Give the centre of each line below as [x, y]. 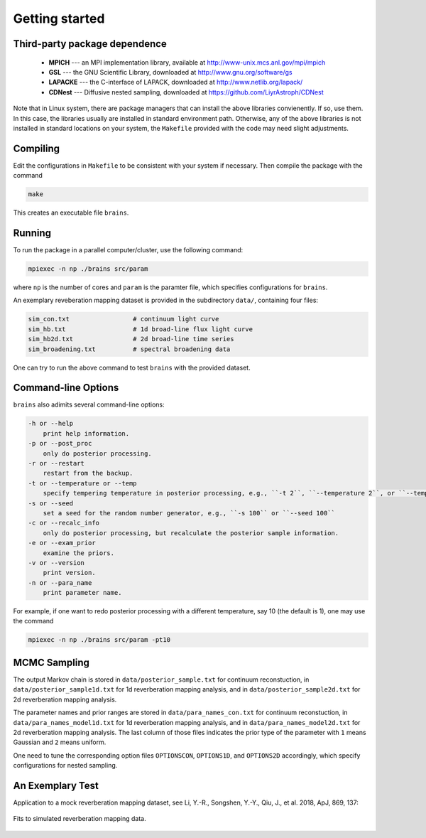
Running [32, 233]
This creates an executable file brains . [71, 213]
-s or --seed [51, 503]
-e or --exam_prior [62, 543]
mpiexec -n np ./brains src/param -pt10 [99, 640]
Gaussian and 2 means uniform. [60, 742]
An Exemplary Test [56, 785]
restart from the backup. [88, 473]
